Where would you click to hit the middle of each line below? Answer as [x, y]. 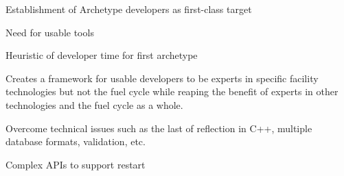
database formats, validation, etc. [76, 141]
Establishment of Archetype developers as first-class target [129, 9]
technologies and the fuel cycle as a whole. [94, 104]
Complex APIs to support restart [76, 164]
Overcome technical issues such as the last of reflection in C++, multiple [159, 128]
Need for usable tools [50, 32]
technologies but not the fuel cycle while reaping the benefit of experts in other [172, 91]
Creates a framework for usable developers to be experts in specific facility [162, 78]
